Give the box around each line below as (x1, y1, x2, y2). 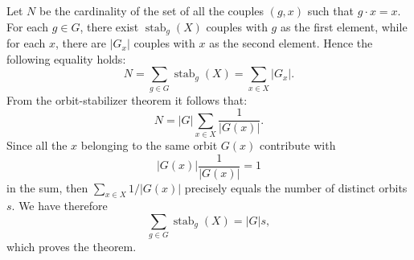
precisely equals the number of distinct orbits (184, 179, 408, 196)
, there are (55, 35, 107, 52)
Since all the (6, 136, 68, 153)
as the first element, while (280, 18, 408, 35)
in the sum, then (6, 179, 88, 196)
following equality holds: (6, 50, 126, 67)
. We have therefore (11, 197, 108, 214)
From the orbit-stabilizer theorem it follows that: (6, 91, 248, 108)
